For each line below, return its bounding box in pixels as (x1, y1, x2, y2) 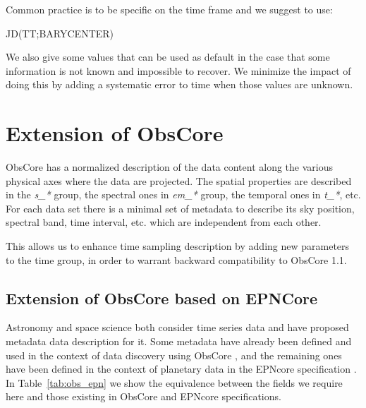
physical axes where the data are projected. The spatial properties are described (6, 173, 352, 188)
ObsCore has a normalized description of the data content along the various (6, 160, 334, 174)
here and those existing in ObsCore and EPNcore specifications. (6, 389, 281, 404)
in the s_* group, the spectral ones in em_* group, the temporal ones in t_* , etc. (6, 187, 361, 202)
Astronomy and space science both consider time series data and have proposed (6, 320, 349, 335)
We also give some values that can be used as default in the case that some (6, 49, 330, 64)
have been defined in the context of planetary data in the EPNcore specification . (6, 361, 357, 376)
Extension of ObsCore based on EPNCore (6, 287, 318, 308)
